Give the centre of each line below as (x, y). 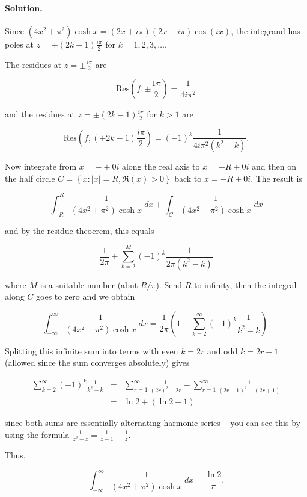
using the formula (37, 434)
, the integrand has (266, 30)
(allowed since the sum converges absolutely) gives (97, 363)
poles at (19, 44)
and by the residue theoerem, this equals (80, 230)
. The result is (276, 178)
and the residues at (40, 114)
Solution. (24, 8)
